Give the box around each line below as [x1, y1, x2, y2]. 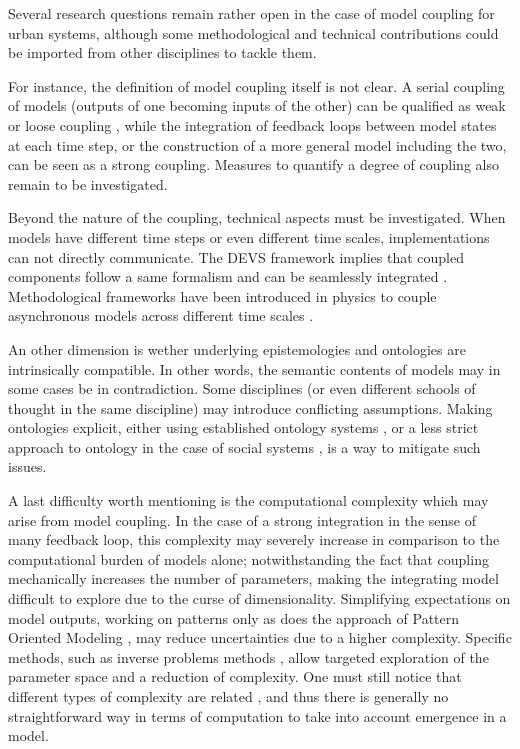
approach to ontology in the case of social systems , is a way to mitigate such [8, 436, 481, 457]
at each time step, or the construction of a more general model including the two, [8, 134, 507, 155]
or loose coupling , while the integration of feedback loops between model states [8, 114, 497, 135]
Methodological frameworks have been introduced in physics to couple [8, 285, 437, 306]
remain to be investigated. [8, 173, 168, 194]
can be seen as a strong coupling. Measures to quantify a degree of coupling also [8, 154, 499, 175]
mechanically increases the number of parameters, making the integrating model [8, 568, 499, 589]
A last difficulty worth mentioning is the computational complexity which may [8, 490, 489, 511]
